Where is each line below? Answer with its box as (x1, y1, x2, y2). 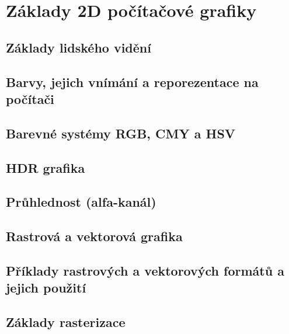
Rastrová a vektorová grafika (6, 227, 183, 245)
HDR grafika (6, 158, 85, 176)
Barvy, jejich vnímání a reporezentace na (6, 72, 259, 91)
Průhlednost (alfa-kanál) (6, 193, 156, 211)
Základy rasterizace (6, 313, 126, 331)
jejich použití (6, 279, 86, 297)
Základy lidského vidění (6, 38, 151, 56)
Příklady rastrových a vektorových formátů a (6, 261, 284, 279)
